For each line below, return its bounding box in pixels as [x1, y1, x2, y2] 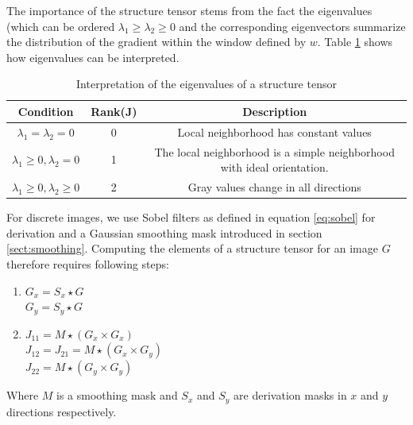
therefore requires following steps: [6, 255, 169, 272]
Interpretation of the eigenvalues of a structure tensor [76, 75, 337, 92]
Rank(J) [91, 102, 137, 119]
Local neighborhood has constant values [177, 123, 372, 140]
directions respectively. [6, 403, 117, 419]
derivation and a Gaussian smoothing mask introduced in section [6, 224, 322, 241]
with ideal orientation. [220, 159, 329, 176]
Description [242, 102, 307, 119]
